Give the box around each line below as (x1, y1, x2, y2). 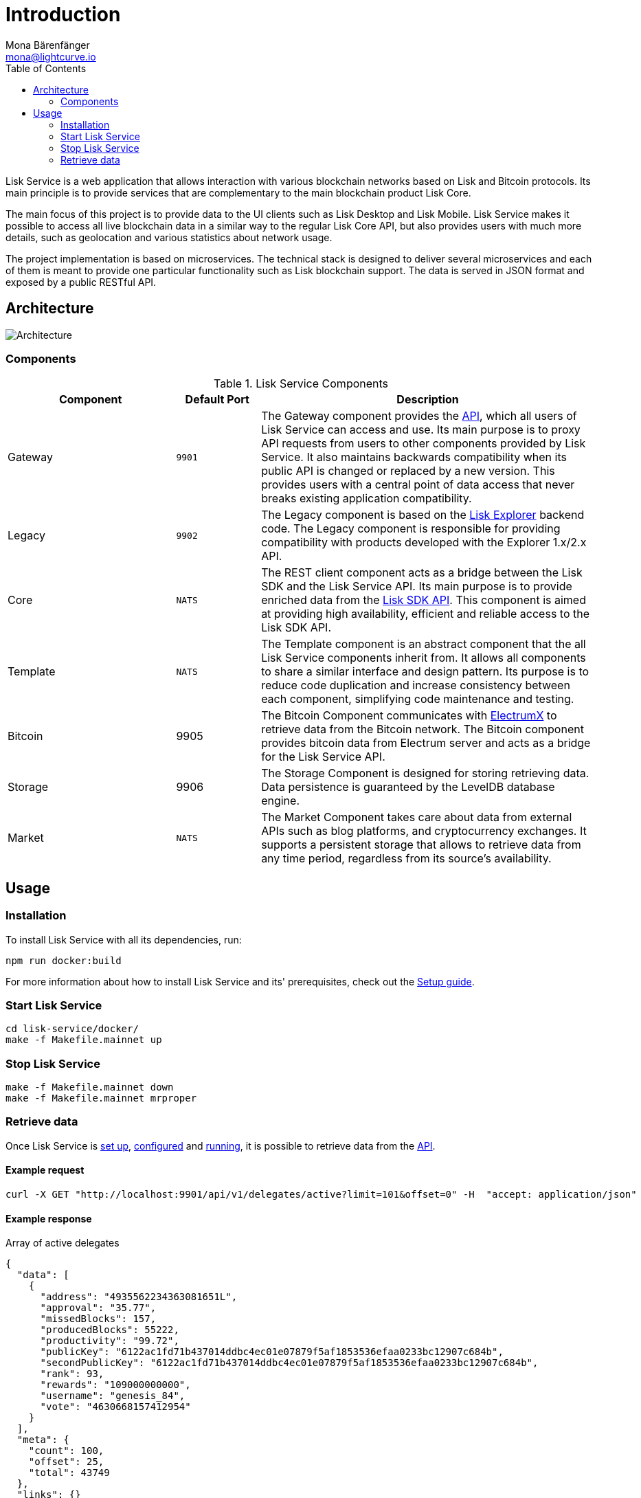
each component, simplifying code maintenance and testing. (261, 692, 574, 706)
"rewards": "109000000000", (40, 1379, 191, 1391)
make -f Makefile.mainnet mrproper (5, 1093, 197, 1104)
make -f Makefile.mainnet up (5, 1034, 162, 1046)
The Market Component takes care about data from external (261, 810, 572, 825)
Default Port (185, 392, 249, 407)
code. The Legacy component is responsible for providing (261, 522, 561, 536)
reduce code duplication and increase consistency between (261, 678, 570, 693)
